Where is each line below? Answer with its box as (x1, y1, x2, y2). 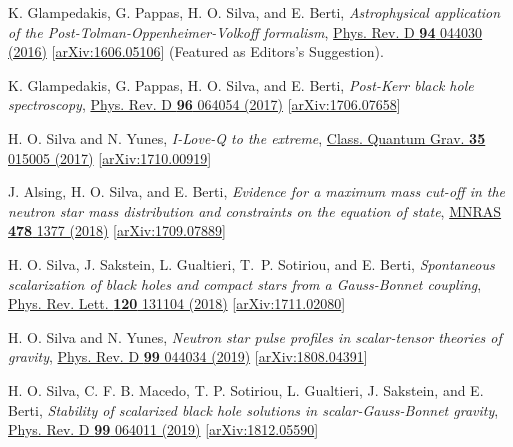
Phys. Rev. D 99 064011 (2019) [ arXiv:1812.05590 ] (8, 419, 319, 440)
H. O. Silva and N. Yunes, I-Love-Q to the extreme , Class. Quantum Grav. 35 (8, 127, 486, 148)
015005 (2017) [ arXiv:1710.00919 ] (8, 147, 212, 168)
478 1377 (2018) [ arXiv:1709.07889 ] (8, 220, 226, 241)
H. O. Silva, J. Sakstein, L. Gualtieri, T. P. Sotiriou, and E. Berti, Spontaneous (8, 253, 495, 274)
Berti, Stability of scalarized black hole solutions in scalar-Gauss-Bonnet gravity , (8, 399, 499, 420)
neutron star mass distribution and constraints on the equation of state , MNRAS (8, 200, 502, 221)
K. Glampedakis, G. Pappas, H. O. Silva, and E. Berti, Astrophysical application (8, 2, 501, 22)
